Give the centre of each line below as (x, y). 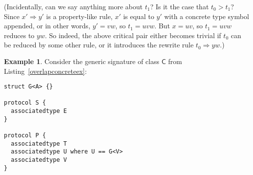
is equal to (139, 16)
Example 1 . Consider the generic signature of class (82, 61)
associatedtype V (39, 160)
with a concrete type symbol (207, 16)
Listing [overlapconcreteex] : (45, 71)
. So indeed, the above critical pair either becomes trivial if (133, 35)
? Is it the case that (179, 6)
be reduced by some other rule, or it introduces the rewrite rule (99, 45)
